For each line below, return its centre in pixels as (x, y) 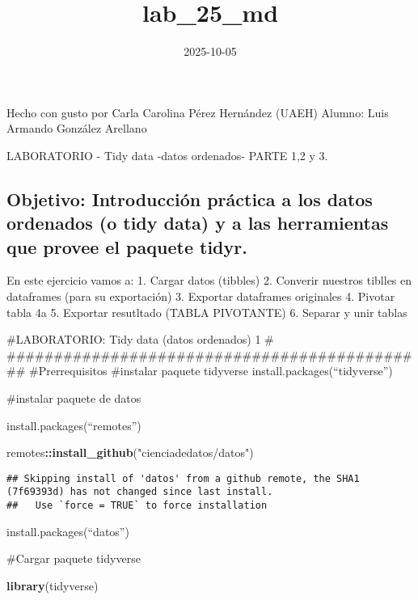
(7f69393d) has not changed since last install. (140, 492)
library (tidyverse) (53, 585)
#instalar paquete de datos (74, 398)
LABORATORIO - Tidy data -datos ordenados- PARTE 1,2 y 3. (167, 155)
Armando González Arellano (77, 128)
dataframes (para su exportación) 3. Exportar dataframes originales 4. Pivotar (201, 296)
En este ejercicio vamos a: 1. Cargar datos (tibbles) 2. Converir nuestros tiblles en (209, 280)
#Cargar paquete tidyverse (74, 558)
